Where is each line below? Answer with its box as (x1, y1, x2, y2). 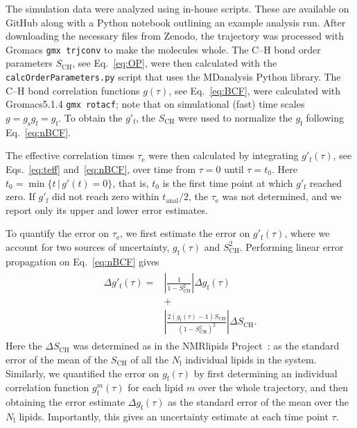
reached (309, 175, 342, 190)
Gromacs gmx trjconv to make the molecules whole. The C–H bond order (6, 42, 321, 56)
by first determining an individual (193, 365, 338, 380)
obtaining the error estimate (6, 395, 125, 409)
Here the (6, 338, 42, 353)
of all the (130, 352, 169, 366)
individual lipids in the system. (185, 352, 317, 366)
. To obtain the (58, 110, 123, 124)
